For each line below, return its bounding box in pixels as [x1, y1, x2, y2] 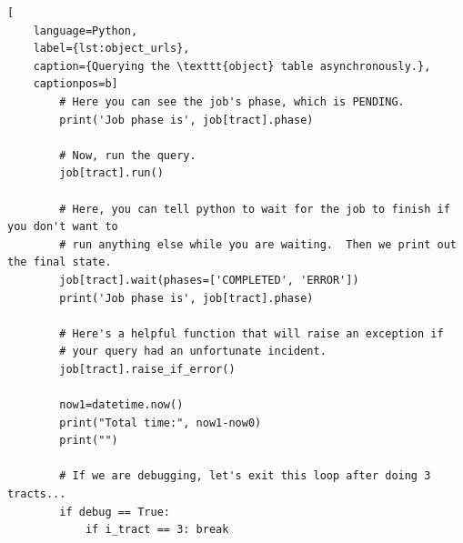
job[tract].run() [59, 166, 164, 180]
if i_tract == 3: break [85, 523, 229, 537]
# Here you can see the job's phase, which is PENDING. [59, 95, 405, 108]
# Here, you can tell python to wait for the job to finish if [59, 202, 450, 216]
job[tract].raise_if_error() [59, 362, 236, 376]
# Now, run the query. [59, 148, 196, 162]
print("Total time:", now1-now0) [59, 416, 262, 429]
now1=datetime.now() [59, 398, 184, 412]
